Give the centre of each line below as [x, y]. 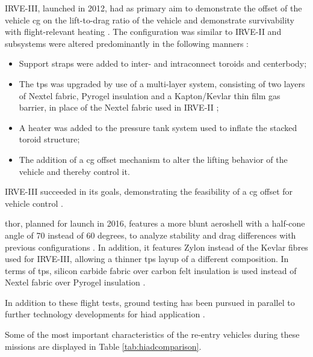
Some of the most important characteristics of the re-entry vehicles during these [152, 334]
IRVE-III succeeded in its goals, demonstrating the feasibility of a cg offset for [149, 191]
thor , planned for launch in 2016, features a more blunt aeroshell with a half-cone [155, 223]
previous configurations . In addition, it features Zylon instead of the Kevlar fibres [156, 247]
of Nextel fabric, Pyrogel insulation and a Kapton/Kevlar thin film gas [150, 95]
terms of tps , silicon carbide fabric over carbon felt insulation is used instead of [151, 270]
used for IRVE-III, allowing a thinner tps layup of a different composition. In [147, 259]
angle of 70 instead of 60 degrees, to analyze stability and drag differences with [150, 235]
